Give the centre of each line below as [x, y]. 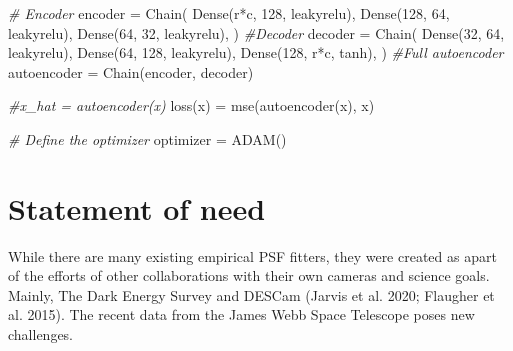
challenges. [41, 334]
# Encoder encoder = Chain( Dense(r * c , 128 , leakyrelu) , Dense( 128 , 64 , [229, 13]
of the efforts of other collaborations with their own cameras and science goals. [249, 275]
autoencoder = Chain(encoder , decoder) [131, 71]
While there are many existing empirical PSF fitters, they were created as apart [252, 255]
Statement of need [137, 207]
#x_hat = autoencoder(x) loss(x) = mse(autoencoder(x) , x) [191, 105]
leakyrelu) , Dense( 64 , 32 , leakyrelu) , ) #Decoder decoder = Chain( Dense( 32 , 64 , [256, 32]
